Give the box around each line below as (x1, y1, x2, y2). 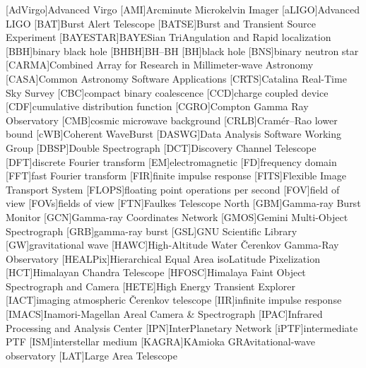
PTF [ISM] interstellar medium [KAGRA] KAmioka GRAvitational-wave (6, 334, 315, 349)
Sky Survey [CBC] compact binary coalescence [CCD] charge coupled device (6, 85, 329, 100)
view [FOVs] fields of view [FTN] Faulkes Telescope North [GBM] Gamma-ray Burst (6, 196, 361, 210)
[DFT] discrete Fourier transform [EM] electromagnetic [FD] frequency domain (6, 154, 337, 169)
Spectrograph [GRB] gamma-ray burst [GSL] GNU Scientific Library (6, 223, 297, 238)
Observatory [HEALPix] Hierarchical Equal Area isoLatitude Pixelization (6, 251, 320, 266)
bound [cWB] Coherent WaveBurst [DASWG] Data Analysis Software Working (6, 126, 341, 141)
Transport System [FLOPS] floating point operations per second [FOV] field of (6, 182, 340, 196)
